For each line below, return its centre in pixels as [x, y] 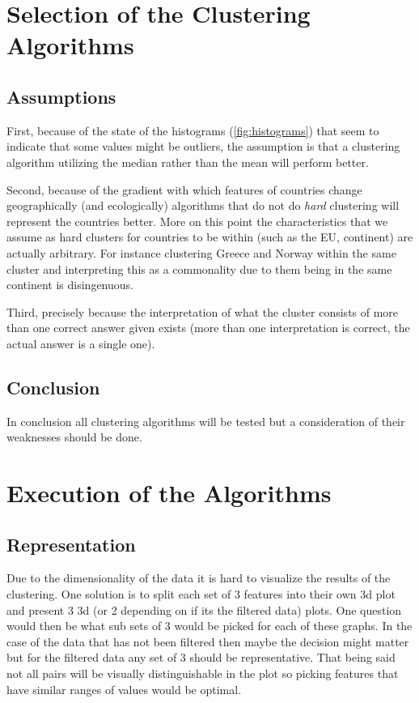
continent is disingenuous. [70, 285]
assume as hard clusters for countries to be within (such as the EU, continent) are [210, 237]
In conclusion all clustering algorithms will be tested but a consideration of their [206, 421]
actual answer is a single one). [81, 343]
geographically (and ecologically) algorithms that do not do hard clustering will [203, 205]
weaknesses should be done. [74, 437]
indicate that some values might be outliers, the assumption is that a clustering [203, 146]
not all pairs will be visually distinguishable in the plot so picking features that [203, 673]
